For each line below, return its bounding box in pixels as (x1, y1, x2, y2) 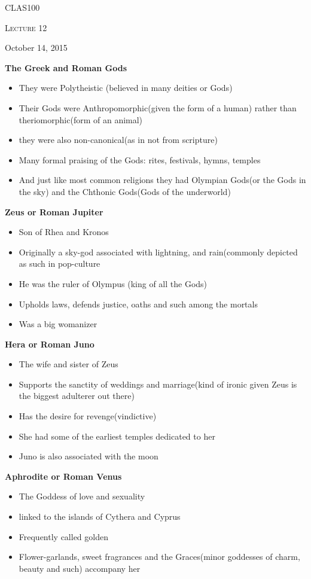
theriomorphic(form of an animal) (19, 113, 143, 126)
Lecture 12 (5, 21, 47, 33)
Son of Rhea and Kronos (19, 225, 109, 238)
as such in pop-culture (19, 257, 100, 270)
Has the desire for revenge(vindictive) (19, 410, 157, 422)
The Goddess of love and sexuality (19, 490, 145, 502)
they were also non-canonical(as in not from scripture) (19, 133, 218, 146)
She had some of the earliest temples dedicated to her (19, 429, 215, 442)
